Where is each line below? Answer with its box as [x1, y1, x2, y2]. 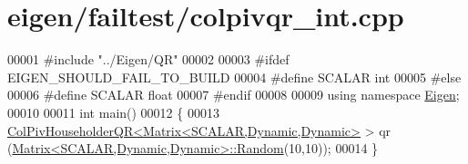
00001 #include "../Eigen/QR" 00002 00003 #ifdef [7, 50, 290, 69]
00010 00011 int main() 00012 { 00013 [7, 102, 219, 121]
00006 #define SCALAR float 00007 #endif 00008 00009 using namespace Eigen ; [7, 85, 460, 104]
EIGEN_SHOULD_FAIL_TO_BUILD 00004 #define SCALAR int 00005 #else [7, 67, 462, 86]
